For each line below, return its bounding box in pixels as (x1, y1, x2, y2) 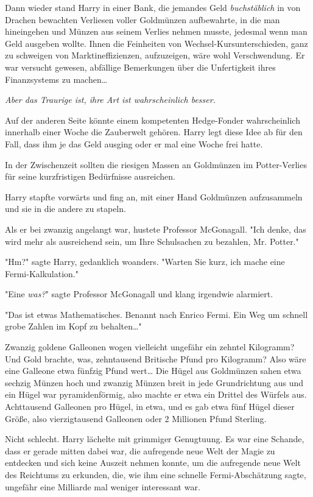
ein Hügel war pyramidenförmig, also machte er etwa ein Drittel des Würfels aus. (5, 388, 307, 401)
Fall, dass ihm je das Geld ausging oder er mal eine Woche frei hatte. (5, 137, 263, 150)
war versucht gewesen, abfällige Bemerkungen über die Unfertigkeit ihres (5, 60, 276, 73)
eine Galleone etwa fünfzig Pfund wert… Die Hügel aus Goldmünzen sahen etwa (5, 364, 301, 377)
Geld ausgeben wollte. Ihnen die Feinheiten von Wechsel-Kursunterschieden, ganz (5, 37, 308, 49)
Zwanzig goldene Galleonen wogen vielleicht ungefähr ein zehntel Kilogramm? (5, 340, 295, 353)
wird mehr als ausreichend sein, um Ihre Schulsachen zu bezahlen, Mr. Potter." (5, 234, 299, 247)
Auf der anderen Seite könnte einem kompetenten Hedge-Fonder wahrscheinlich (5, 113, 300, 126)
